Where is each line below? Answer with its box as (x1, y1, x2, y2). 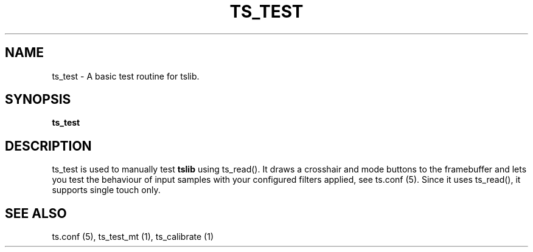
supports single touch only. (52, 185, 161, 196)
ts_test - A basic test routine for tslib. (52, 70, 200, 81)
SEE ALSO (5, 205, 67, 221)
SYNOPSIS (5, 92, 71, 107)
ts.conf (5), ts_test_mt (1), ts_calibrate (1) (52, 231, 214, 242)
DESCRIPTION (5, 138, 92, 154)
